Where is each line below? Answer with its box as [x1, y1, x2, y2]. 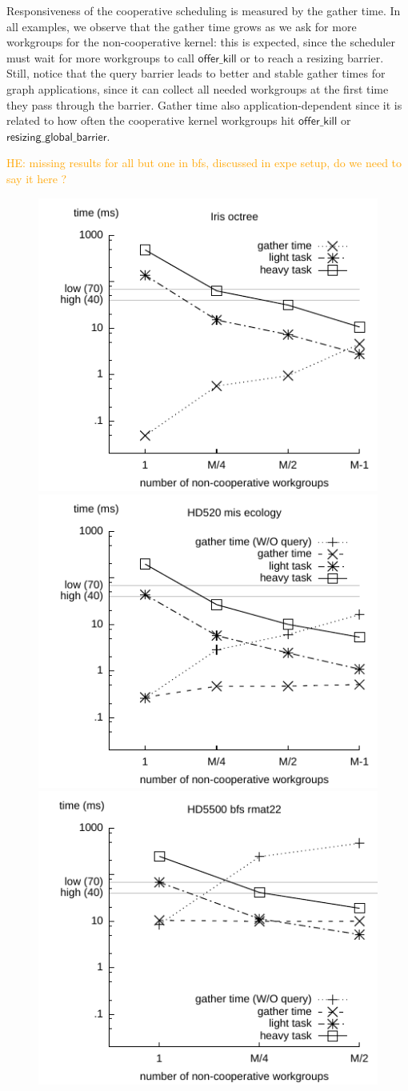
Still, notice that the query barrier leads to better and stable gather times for [6, 65, 386, 82]
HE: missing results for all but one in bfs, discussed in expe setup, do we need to [6, 154, 402, 171]
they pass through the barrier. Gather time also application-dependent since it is [6, 96, 402, 113]
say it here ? [6, 170, 67, 186]
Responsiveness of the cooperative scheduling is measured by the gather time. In [6, 2, 401, 18]
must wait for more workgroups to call [6, 49, 194, 66]
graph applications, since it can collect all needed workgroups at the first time [6, 80, 389, 97]
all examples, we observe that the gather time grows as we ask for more [6, 18, 357, 34]
